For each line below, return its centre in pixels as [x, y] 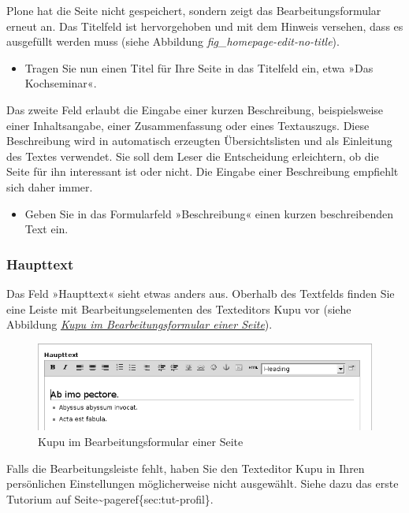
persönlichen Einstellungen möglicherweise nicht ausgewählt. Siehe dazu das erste [203, 483]
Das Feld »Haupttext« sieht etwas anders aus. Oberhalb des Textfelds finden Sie [201, 293]
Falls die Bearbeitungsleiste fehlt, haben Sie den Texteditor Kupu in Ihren [186, 468]
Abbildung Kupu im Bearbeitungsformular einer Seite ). [139, 324]
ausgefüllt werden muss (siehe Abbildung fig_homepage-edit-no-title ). [173, 41]
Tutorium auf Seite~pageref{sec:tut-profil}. [110, 498]
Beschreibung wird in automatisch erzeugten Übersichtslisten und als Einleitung [199, 141]
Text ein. [46, 229]
